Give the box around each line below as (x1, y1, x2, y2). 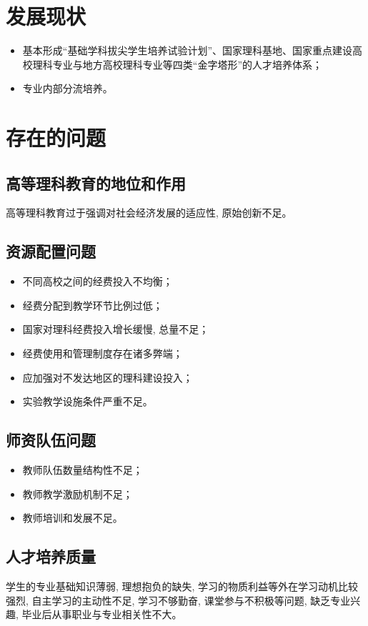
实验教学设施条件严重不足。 (22, 394, 153, 409)
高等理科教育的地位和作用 (6, 172, 186, 194)
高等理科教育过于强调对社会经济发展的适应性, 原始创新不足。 (6, 205, 292, 220)
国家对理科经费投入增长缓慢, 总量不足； (22, 322, 209, 337)
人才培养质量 (6, 545, 96, 567)
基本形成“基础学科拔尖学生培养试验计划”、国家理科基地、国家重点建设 (22, 43, 353, 58)
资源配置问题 (6, 240, 96, 262)
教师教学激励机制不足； (22, 486, 133, 501)
